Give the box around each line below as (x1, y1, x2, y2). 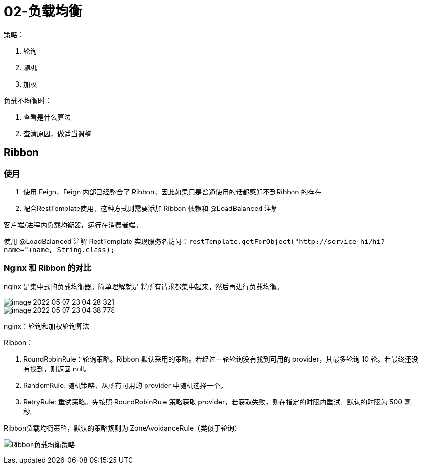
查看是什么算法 (23, 113, 71, 121)
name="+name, (4, 245, 53, 254)
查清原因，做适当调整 (23, 129, 91, 138)
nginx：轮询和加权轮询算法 (4, 322, 90, 330)
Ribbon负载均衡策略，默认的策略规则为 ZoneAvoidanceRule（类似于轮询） (4, 423, 242, 432)
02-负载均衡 (4, 3, 82, 20)
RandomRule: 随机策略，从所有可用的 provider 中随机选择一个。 (23, 381, 227, 389)
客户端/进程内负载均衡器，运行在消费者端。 (4, 220, 143, 229)
